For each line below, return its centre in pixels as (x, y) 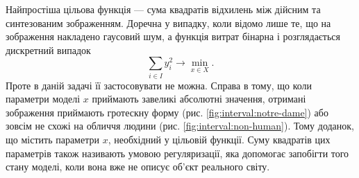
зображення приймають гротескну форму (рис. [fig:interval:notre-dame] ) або (167, 112)
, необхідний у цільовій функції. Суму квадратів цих (219, 140)
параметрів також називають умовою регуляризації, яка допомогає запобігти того (177, 153)
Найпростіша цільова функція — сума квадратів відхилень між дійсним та (163, 9)
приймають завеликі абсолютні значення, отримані (199, 99)
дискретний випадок (48, 50)
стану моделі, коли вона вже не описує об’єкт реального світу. (138, 167)
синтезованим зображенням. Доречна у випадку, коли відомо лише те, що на (168, 23)
